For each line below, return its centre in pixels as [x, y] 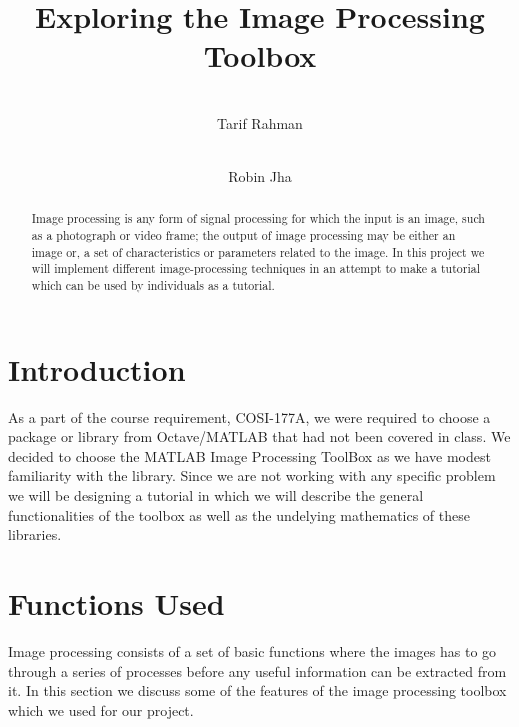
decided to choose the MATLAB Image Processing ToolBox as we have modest [249, 455]
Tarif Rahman [260, 122]
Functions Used [116, 603]
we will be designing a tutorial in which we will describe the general [216, 495]
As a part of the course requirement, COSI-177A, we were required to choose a [249, 416]
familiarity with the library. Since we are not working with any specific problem [252, 475]
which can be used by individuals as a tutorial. [153, 285]
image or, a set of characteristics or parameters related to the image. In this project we [258, 251]
